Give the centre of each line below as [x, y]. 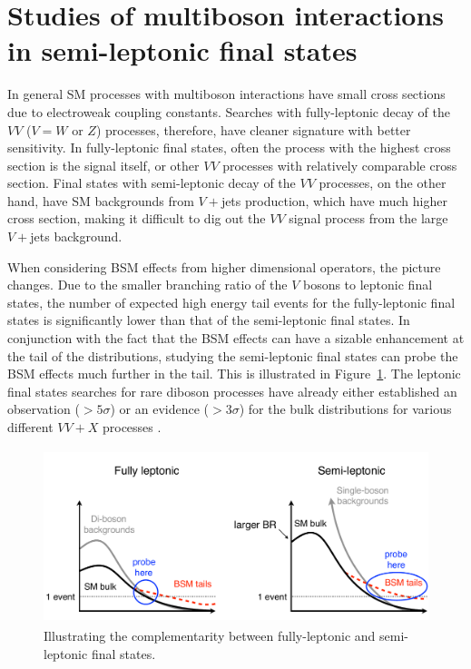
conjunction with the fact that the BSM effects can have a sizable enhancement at [236, 338]
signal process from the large [368, 218]
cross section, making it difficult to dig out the [137, 218]
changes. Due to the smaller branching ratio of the [147, 285]
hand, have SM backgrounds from [101, 200]
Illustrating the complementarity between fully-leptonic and [210, 636]
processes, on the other [383, 183]
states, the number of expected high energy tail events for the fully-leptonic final [231, 302]
